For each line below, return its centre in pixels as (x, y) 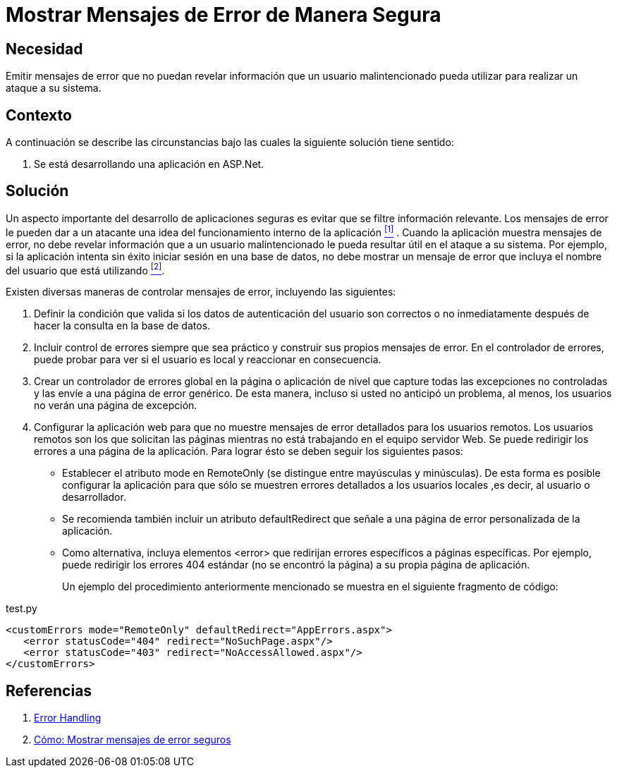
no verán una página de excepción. (116, 406)
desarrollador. (94, 497)
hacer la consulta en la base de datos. (122, 326)
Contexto (39, 115)
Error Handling (68, 718)
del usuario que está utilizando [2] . (85, 269)
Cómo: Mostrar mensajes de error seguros (133, 740)
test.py (22, 609)
